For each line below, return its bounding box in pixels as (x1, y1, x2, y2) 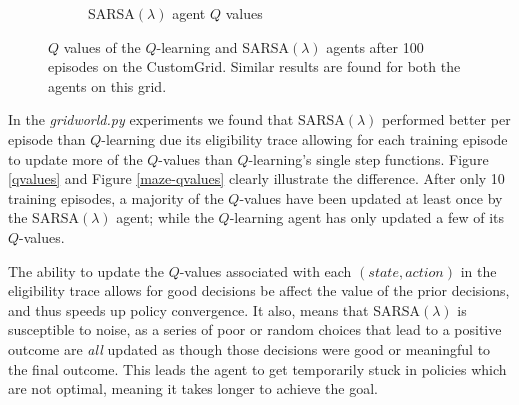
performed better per (382, 109, 511, 130)
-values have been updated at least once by (239, 187, 503, 208)
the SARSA (8, 207, 79, 228)
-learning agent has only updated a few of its (229, 207, 505, 228)
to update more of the (8, 148, 143, 169)
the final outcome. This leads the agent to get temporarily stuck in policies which (8, 358, 507, 379)
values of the (63, 36, 141, 57)
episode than (8, 128, 86, 149)
